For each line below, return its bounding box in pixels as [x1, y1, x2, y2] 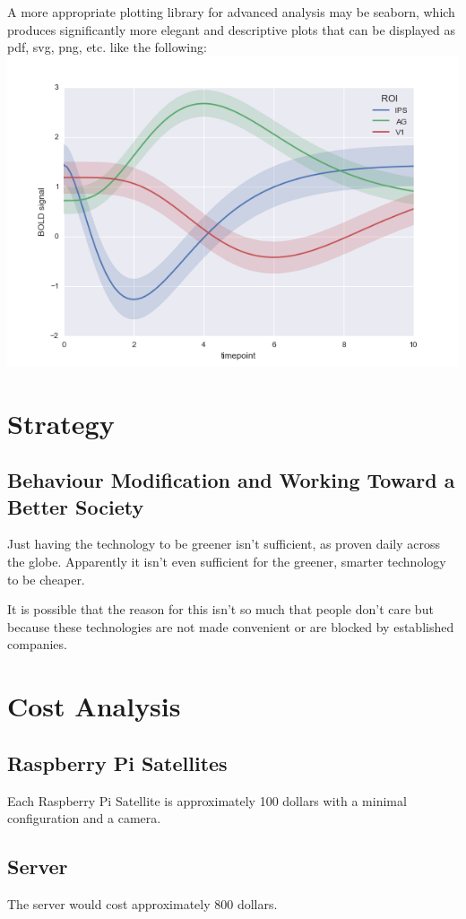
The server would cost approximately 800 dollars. [7, 894, 278, 913]
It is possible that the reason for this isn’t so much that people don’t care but [7, 600, 434, 619]
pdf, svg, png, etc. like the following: [7, 38, 207, 56]
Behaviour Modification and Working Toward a [7, 466, 455, 494]
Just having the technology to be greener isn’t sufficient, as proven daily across [7, 534, 441, 553]
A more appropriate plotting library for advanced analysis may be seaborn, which [7, 3, 455, 21]
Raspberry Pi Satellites [7, 749, 228, 776]
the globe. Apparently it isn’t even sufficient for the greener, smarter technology [7, 552, 446, 571]
